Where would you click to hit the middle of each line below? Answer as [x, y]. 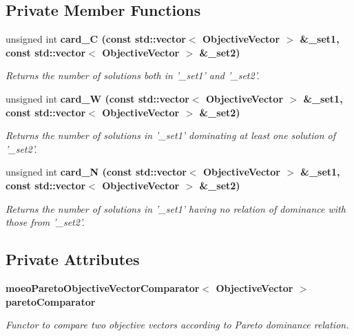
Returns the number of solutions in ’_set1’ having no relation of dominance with [176, 208]
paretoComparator [51, 301]
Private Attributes [73, 259]
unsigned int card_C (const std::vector [96, 39]
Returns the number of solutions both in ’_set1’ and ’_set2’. [133, 75]
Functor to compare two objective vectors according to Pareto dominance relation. [177, 325]
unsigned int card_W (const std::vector [97, 98]
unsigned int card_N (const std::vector [96, 172]
